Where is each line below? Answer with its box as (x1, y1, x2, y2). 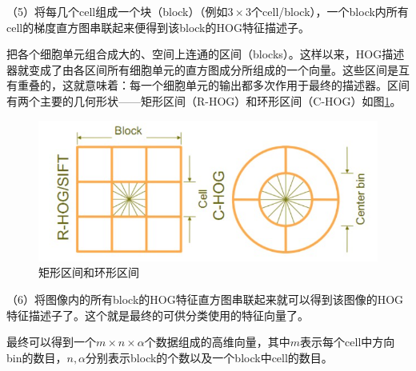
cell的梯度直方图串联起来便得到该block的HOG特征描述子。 (6, 18, 310, 35)
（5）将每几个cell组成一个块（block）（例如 (6, 3, 228, 19)
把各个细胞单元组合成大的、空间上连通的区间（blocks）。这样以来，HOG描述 (6, 46, 405, 62)
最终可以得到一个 (6, 333, 96, 350)
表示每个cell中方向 (300, 333, 395, 350)
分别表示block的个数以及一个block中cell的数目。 (86, 349, 333, 365)
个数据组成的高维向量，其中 (144, 333, 290, 350)
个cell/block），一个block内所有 (251, 3, 409, 19)
